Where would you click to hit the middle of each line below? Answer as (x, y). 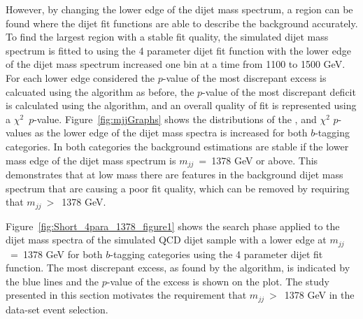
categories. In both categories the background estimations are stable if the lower (177, 146)
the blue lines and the (52, 281)
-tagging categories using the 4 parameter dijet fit (216, 254)
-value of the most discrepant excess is (244, 77)
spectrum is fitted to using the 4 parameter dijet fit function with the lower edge (178, 50)
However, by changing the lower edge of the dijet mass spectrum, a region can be (179, 9)
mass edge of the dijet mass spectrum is (91, 160)
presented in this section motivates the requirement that (126, 295)
